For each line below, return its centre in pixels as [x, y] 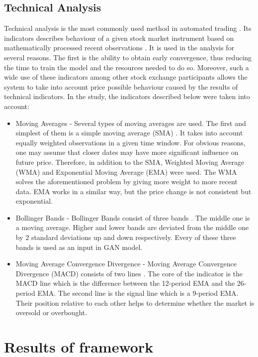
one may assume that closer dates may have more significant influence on [127, 152]
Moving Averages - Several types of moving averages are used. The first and [131, 123]
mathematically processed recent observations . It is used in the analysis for [119, 48]
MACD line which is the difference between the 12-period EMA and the [125, 283]
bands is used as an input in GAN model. [79, 247]
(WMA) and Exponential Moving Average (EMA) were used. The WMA [126, 172]
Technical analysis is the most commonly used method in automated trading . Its [128, 28]
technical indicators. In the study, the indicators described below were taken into [127, 96]
